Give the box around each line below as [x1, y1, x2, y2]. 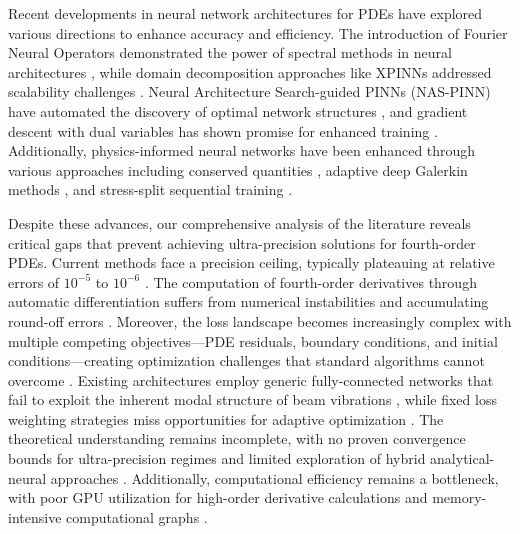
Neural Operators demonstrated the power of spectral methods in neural [8, 42, 452, 63]
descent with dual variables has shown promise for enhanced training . [8, 120, 438, 141]
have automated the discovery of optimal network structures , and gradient [8, 100, 468, 121]
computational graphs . [66, 506, 208, 527]
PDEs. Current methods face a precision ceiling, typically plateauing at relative [8, 252, 495, 273]
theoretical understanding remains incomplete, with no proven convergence [8, 428, 466, 449]
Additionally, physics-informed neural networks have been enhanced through [8, 140, 476, 161]
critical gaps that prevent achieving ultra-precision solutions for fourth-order [8, 232, 476, 253]
